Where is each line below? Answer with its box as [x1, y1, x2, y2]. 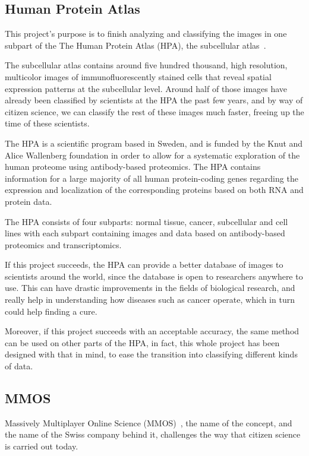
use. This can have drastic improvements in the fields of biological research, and [5, 281, 295, 294]
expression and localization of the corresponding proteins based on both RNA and [5, 183, 304, 196]
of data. [5, 360, 33, 372]
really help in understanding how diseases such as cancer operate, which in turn [5, 293, 295, 306]
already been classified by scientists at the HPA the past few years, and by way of [5, 94, 303, 106]
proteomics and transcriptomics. [5, 238, 122, 251]
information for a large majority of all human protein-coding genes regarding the [5, 172, 298, 184]
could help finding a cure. [5, 305, 97, 317]
